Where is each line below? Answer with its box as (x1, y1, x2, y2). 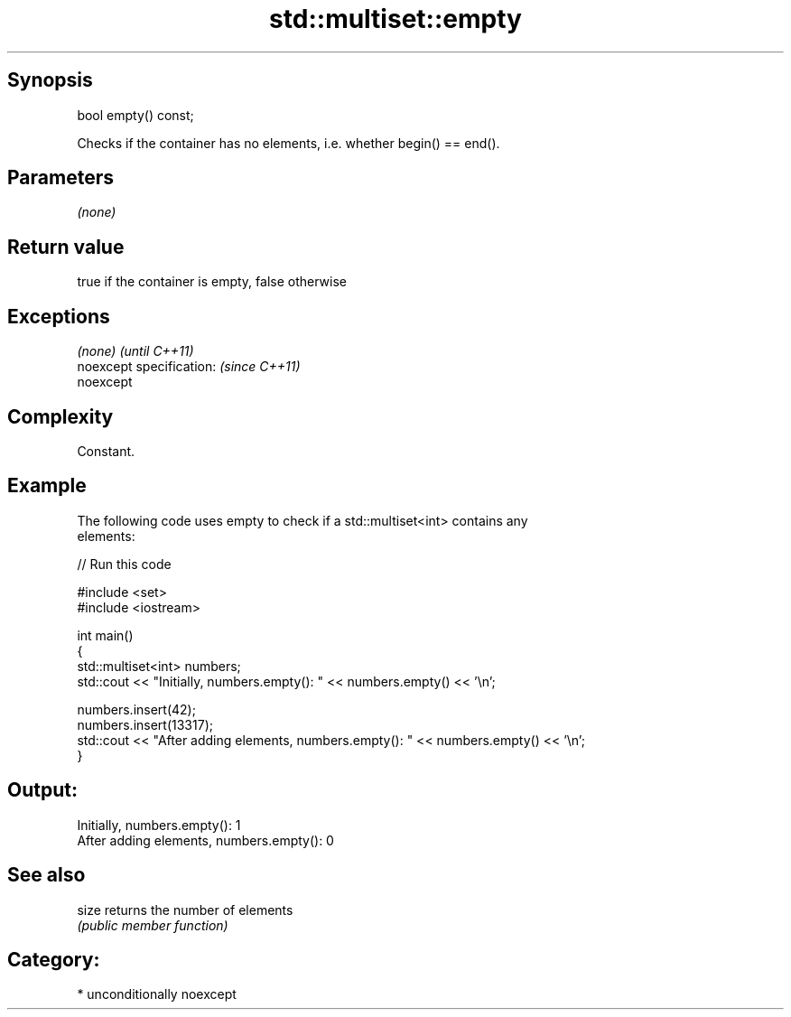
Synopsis (7, 69, 93, 92)
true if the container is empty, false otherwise (77, 274, 347, 290)
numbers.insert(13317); (77, 716, 213, 732)
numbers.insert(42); (77, 701, 196, 717)
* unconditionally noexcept (77, 986, 237, 1003)
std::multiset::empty (269, 4, 522, 34)
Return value (7, 235, 125, 258)
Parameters (7, 166, 114, 190)
